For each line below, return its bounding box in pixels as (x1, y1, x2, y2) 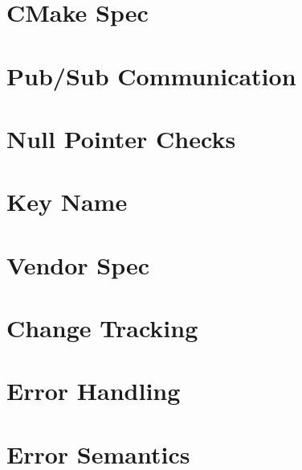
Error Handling (6, 374, 181, 407)
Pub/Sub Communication (6, 59, 296, 92)
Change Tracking (6, 311, 198, 344)
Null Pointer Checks (6, 122, 236, 155)
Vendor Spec (6, 248, 150, 281)
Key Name (6, 185, 128, 218)
